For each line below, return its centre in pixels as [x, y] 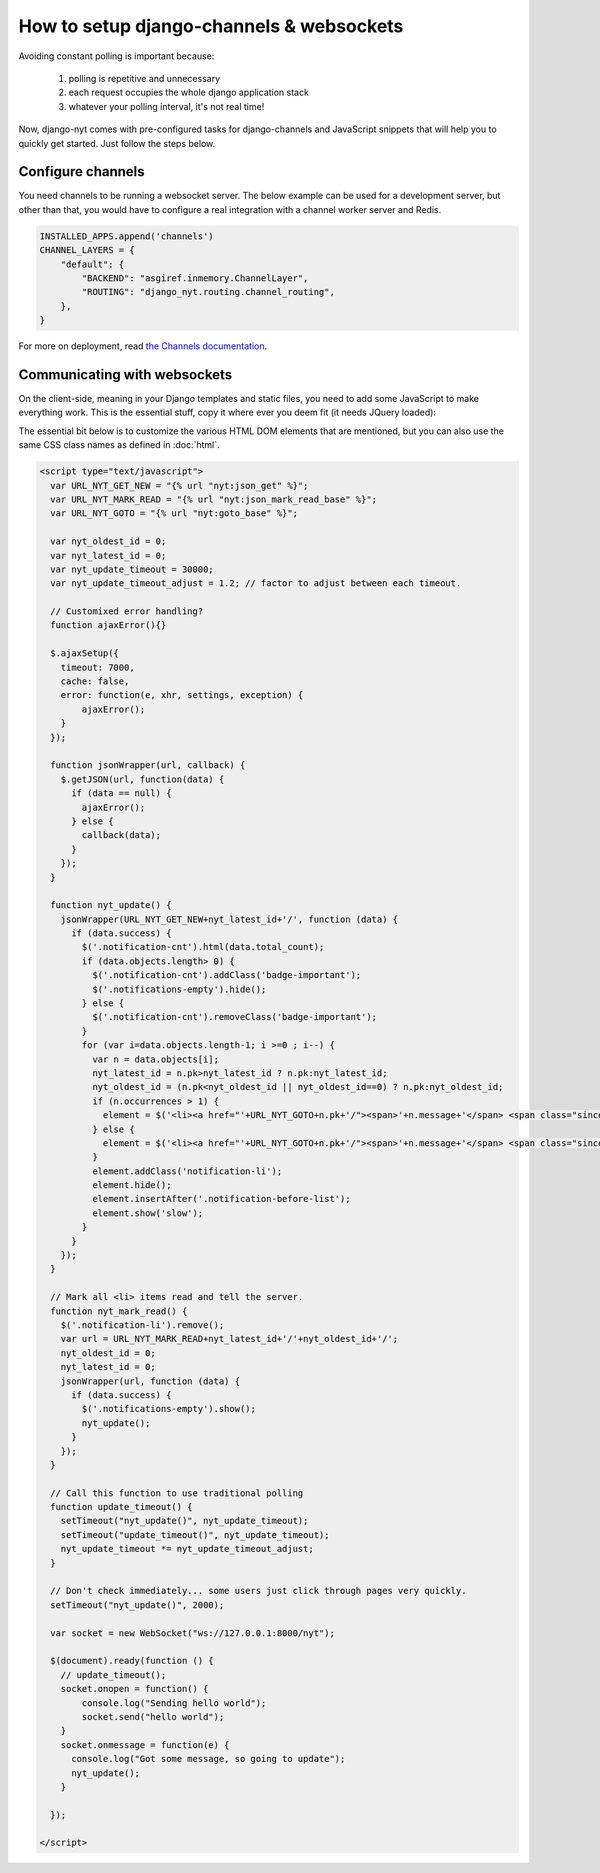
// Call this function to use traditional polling [177, 1493]
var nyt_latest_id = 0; [108, 555]
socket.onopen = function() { [134, 1689]
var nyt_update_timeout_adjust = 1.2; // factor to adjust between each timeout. [256, 583]
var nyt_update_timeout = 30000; [132, 569]
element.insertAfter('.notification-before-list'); [221, 1199]
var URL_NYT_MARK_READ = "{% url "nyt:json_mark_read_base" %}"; [214, 499]
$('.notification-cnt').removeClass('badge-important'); [234, 1017]
